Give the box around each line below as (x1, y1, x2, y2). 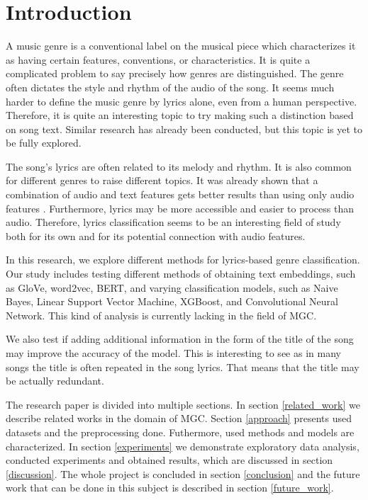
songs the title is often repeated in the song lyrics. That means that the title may (6, 359, 359, 374)
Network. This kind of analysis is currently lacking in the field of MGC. (6, 307, 317, 322)
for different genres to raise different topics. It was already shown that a (6, 173, 318, 188)
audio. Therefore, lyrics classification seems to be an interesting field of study (6, 215, 341, 229)
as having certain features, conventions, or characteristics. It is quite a (6, 52, 311, 67)
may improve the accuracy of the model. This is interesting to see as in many (6, 346, 341, 360)
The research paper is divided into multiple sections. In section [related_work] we (6, 397, 360, 411)
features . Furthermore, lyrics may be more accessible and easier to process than (6, 200, 355, 215)
